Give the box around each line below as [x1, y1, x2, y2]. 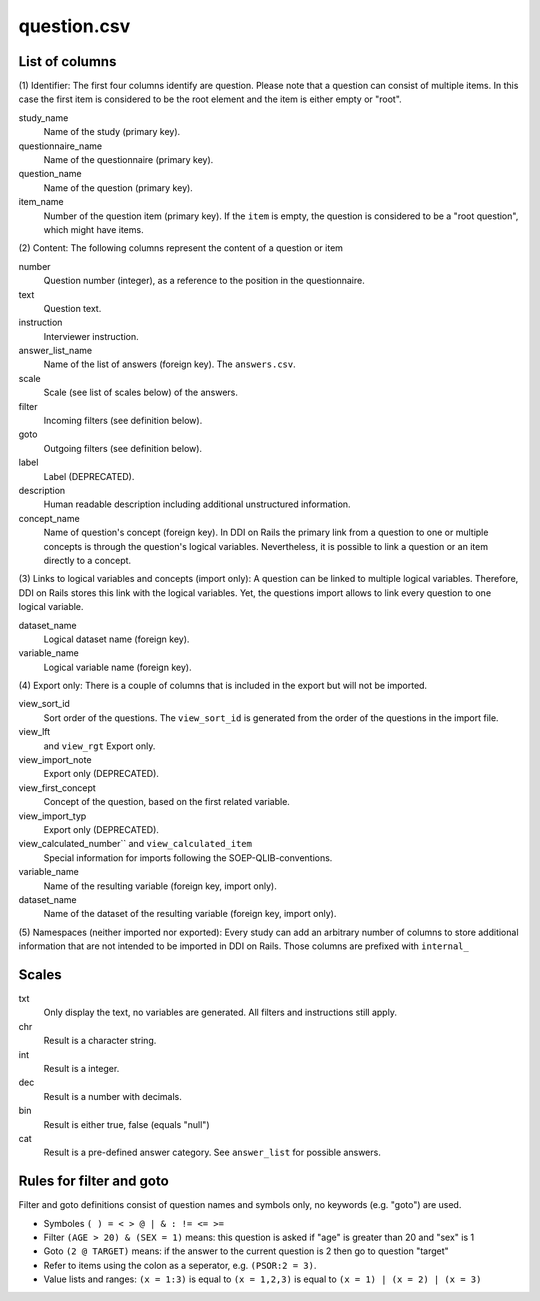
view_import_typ [18, 810, 87, 822]
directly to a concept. [43, 554, 132, 566]
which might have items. [43, 223, 144, 235]
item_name [18, 196, 64, 208]
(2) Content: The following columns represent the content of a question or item [18, 242, 344, 254]
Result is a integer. [43, 1062, 120, 1074]
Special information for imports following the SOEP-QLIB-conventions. [43, 851, 333, 864]
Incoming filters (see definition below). [43, 415, 203, 427]
